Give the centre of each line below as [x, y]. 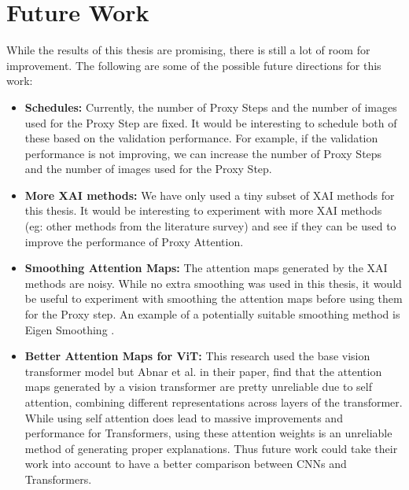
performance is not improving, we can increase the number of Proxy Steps [203, 153]
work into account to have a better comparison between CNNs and [186, 464]
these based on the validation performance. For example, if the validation [201, 138]
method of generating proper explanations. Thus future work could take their [211, 448]
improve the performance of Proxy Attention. [134, 241]
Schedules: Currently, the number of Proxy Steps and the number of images [211, 107]
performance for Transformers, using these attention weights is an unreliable [208, 433]
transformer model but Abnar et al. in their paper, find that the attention [203, 371]
